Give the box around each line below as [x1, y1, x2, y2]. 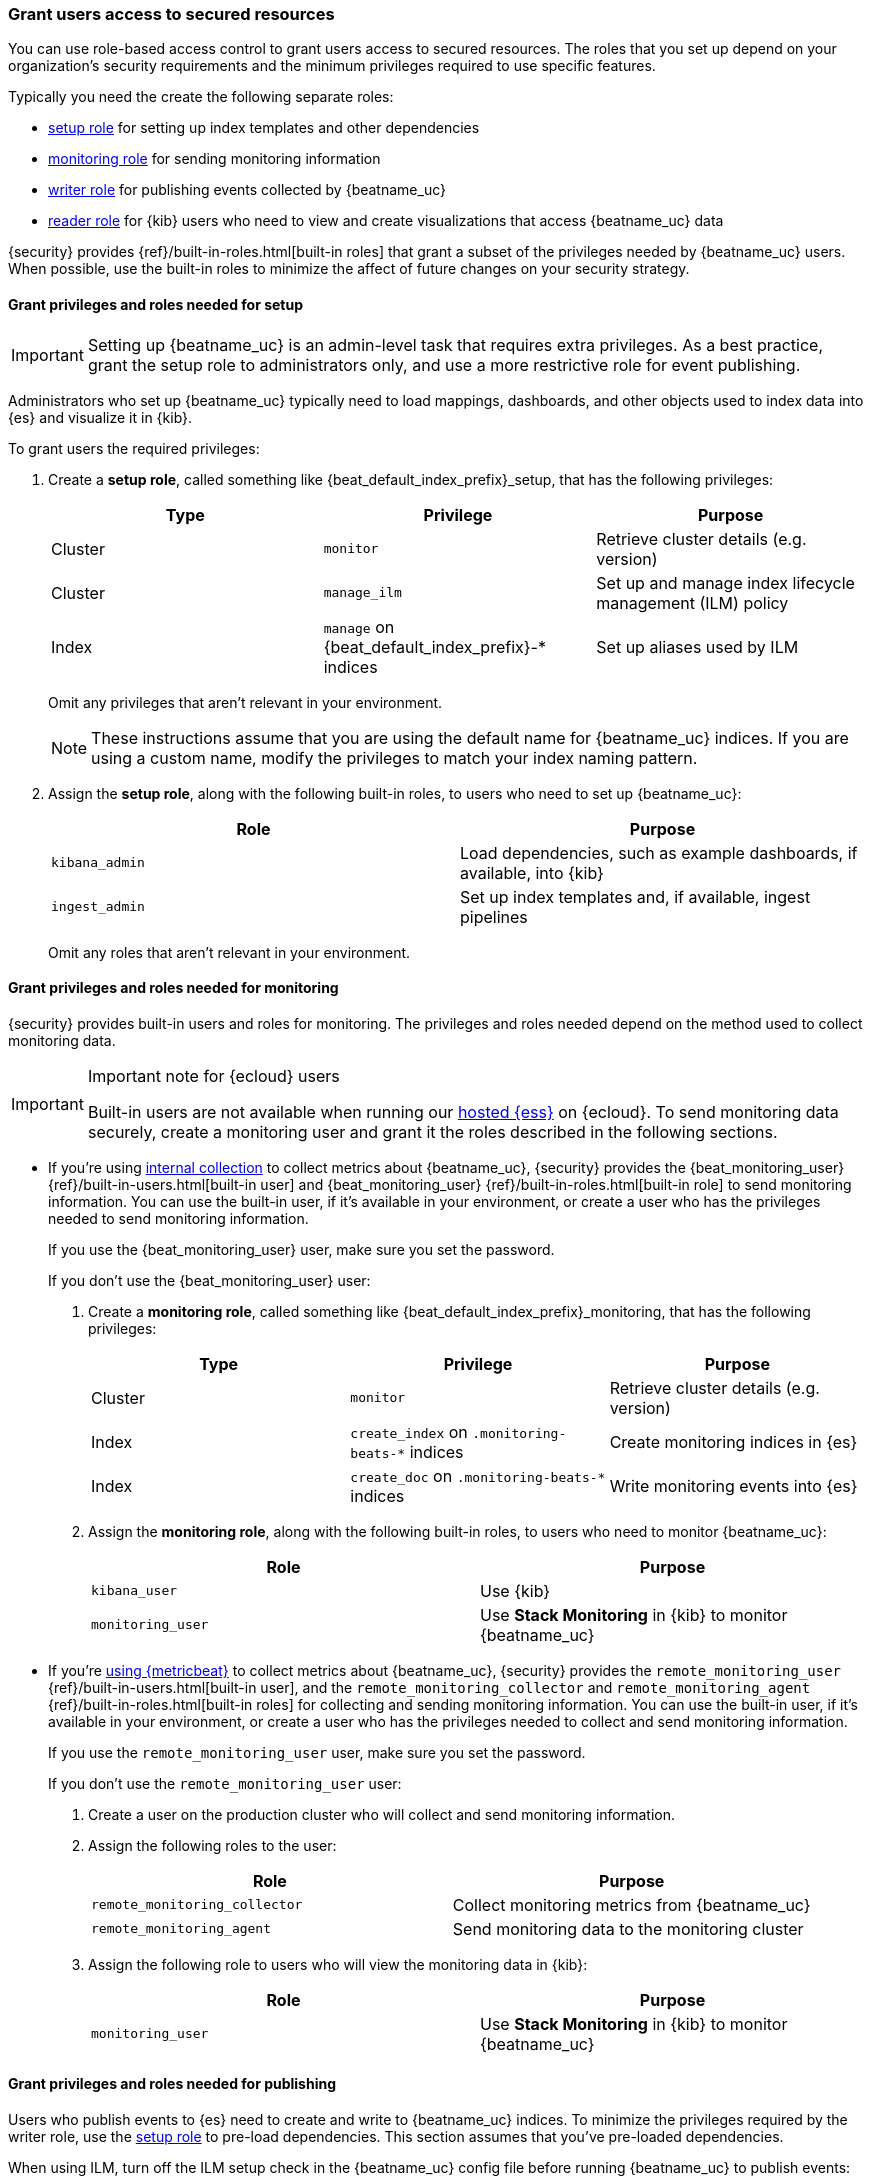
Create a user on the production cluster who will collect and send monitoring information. [88, 1805, 675, 1823]
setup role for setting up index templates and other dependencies [48, 119, 480, 137]
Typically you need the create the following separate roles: [8, 88, 394, 106]
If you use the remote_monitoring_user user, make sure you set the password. [48, 1743, 586, 1761]
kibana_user [91, 1583, 178, 1599]
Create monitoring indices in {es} [609, 1431, 858, 1452]
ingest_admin [51, 899, 145, 915]
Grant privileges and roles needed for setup [8, 295, 303, 313]
